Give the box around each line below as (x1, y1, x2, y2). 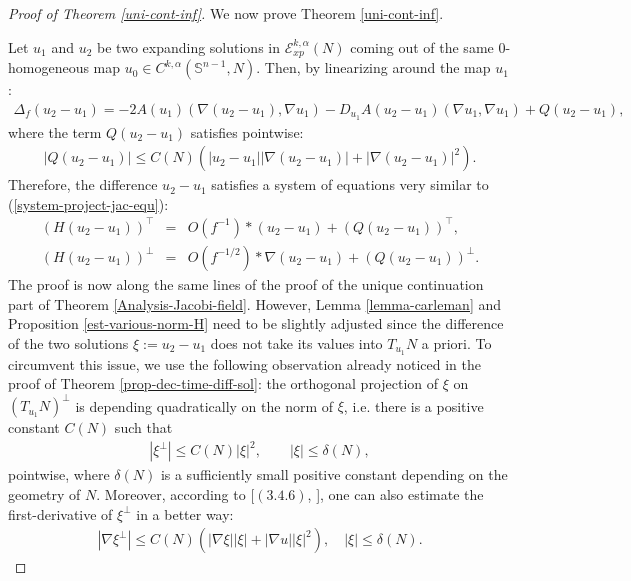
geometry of (8, 483, 81, 504)
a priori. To (421, 332, 492, 353)
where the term (8, 121, 102, 142)
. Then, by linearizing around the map (256, 57, 491, 78)
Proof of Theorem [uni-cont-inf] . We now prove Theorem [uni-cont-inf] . (8, 3, 444, 23)
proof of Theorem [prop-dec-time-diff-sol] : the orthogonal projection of (8, 373, 439, 394)
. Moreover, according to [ (96, 483, 255, 504)
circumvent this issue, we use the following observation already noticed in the (8, 353, 481, 374)
